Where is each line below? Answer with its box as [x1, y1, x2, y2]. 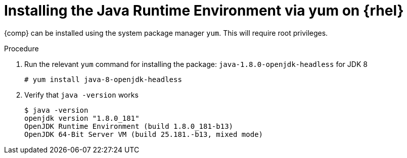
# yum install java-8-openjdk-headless [24, 75, 182, 84]
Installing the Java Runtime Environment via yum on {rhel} [4, 2, 404, 19]
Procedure [4, 44, 39, 53]
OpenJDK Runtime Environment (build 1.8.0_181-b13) [24, 122, 234, 130]
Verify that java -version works [24, 90, 139, 99]
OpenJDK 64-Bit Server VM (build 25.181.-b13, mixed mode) [24, 130, 263, 138]
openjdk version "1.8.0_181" [24, 114, 140, 122]
